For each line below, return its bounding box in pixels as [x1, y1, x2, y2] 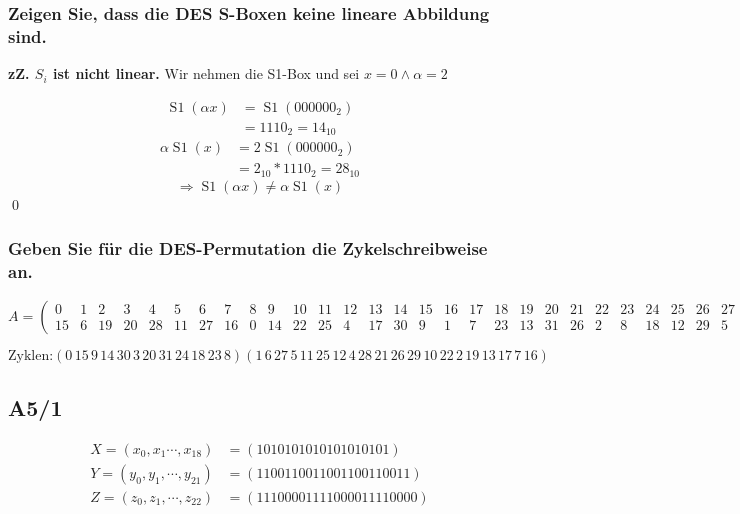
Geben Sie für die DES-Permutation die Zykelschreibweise [8, 236, 488, 261]
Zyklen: [8, 348, 54, 363]
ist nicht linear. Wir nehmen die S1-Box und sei [52, 63, 360, 84]
